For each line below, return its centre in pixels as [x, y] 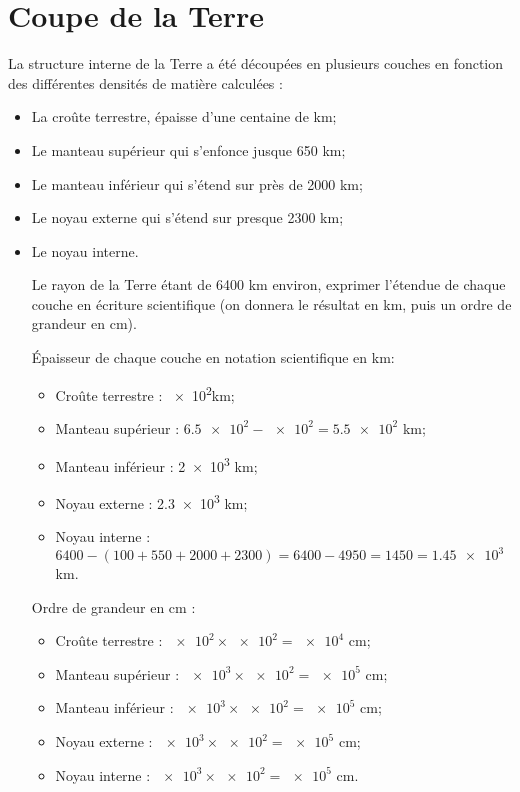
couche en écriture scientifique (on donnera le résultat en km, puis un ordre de [271, 303]
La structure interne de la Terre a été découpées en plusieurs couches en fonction [256, 63]
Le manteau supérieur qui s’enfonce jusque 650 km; [188, 149]
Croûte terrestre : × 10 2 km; [145, 393]
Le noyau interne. [85, 250]
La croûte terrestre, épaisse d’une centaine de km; [184, 116]
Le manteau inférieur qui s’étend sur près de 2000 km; [197, 183]
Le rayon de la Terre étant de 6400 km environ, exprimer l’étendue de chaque [268, 284]
